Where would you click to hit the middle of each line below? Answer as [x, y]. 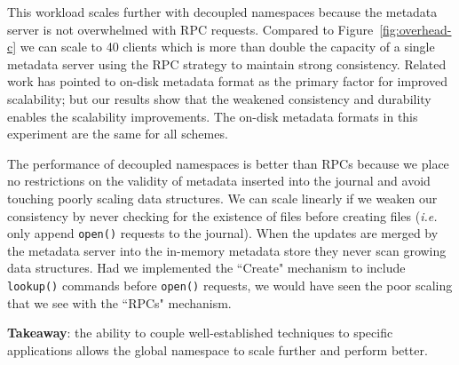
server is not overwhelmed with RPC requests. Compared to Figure [190, 29]
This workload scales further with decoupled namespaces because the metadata [222, 12]
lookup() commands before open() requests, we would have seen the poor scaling [230, 285]
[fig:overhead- [415, 29]
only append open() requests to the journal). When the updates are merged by [223, 233]
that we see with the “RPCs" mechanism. [119, 302]
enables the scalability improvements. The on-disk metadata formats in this [213, 116]
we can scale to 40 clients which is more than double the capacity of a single [227, 47]
